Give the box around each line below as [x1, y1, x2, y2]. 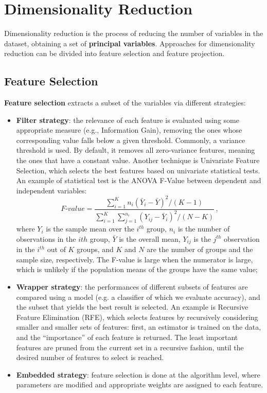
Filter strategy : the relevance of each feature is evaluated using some [16, 114, 239, 125]
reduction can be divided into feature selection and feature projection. [4, 48, 225, 59]
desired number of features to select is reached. [16, 352, 164, 363]
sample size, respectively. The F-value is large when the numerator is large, [16, 254, 253, 264]
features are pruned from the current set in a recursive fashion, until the [16, 342, 244, 352]
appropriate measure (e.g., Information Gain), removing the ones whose [16, 124, 242, 135]
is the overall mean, [119, 233, 181, 244]
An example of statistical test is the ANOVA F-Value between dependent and [16, 175, 261, 186]
